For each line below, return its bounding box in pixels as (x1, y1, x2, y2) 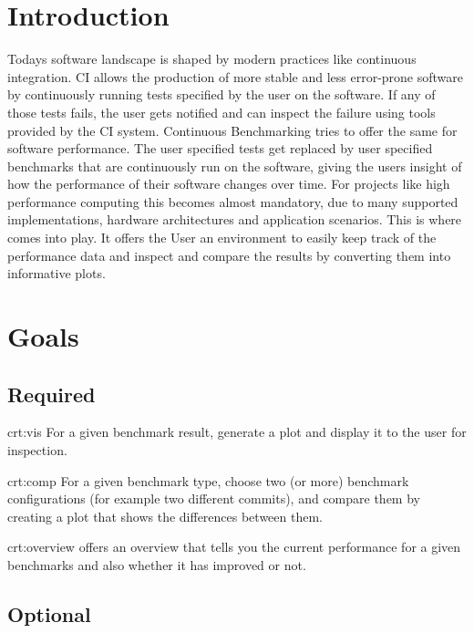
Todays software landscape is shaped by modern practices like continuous (7, 49, 417, 68)
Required (7, 379, 96, 408)
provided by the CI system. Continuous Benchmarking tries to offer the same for (7, 120, 458, 140)
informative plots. (7, 264, 106, 283)
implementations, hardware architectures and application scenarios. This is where (7, 210, 462, 229)
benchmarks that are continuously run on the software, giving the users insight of (7, 156, 462, 175)
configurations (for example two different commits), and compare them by (7, 489, 420, 508)
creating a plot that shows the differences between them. (7, 506, 323, 525)
